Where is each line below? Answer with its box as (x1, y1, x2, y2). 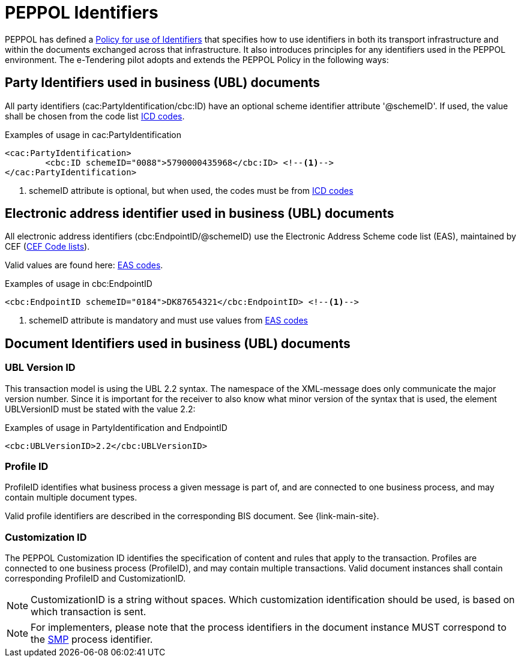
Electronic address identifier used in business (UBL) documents (5, 206, 394, 221)
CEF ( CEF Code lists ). (5, 241, 90, 252)
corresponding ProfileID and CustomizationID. (5, 573, 186, 584)
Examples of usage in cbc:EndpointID (5, 278, 152, 289)
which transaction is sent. (31, 606, 146, 618)
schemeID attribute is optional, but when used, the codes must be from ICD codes (29, 185, 354, 196)
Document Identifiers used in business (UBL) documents (5, 336, 351, 351)
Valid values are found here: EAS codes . (5, 260, 163, 271)
